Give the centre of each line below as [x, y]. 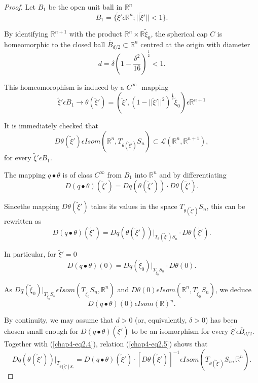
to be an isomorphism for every [180, 330]
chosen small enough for [41, 330]
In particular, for [30, 254]
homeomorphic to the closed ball [55, 44]
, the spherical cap [179, 34]
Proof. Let [20, 7]
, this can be [226, 206]
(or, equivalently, [161, 320]
